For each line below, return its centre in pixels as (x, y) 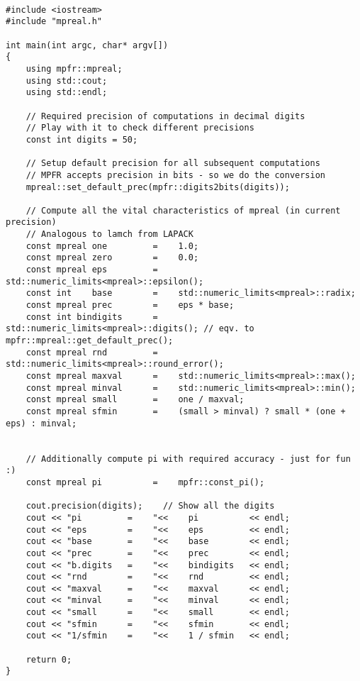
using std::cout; (67, 81)
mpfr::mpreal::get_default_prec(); (90, 341)
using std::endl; (67, 93)
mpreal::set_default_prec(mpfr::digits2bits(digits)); (158, 187)
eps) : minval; (41, 423)
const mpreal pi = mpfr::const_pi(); (145, 482)
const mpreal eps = (92, 270)
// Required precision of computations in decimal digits (165, 116)
